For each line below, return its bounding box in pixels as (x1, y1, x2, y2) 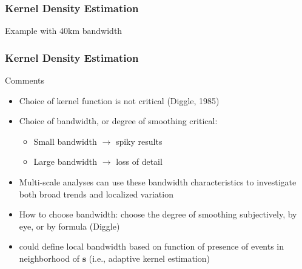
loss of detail (116, 155, 163, 168)
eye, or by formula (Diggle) (19, 219, 120, 232)
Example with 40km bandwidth (5, 24, 122, 37)
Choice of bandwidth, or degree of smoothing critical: (19, 115, 218, 127)
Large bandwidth (33, 155, 98, 168)
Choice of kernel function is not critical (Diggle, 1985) (19, 94, 220, 107)
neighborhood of (19, 251, 80, 264)
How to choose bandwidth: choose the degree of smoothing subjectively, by (19, 208, 297, 221)
